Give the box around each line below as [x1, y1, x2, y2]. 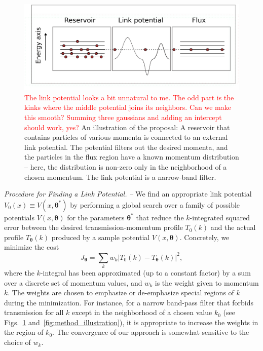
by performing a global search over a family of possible [70, 199, 240, 210]
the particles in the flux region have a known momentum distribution [24, 151, 239, 162]
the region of [4, 327, 44, 337]
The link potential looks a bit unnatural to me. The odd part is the [24, 92, 234, 102]
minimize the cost [4, 242, 59, 252]
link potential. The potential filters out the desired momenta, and [24, 141, 228, 152]
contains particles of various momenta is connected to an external [24, 132, 228, 142]
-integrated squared [190, 212, 250, 222]
